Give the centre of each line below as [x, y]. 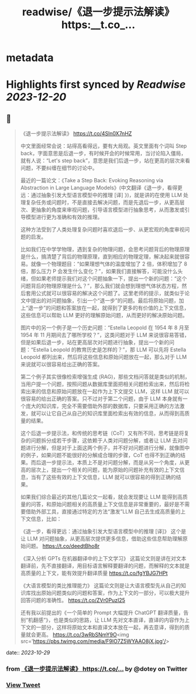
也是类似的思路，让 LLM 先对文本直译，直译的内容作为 [119, 620]
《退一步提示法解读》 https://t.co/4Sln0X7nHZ [76, 134]
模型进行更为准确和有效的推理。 [64, 217]
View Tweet [23, 685]
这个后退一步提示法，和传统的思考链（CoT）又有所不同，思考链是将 [102, 433]
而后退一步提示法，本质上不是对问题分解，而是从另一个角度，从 [108, 462]
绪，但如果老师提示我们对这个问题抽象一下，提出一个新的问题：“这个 [104, 278]
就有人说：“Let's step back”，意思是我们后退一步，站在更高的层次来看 [105, 161]
